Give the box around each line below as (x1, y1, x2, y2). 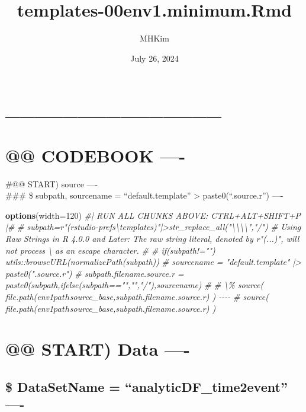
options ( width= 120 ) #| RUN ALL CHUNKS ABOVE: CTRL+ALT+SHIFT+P (5, 209, 301, 221)
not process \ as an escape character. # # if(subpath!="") (5, 244, 215, 256)
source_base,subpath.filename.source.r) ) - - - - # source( (69, 290, 269, 302)
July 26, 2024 (130, 52, 179, 64)
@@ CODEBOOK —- (5, 143, 186, 167)
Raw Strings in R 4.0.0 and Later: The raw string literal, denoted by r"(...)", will (5, 232, 299, 244)
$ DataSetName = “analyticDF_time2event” (5, 377, 288, 395)
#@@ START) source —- (5, 177, 98, 190)
